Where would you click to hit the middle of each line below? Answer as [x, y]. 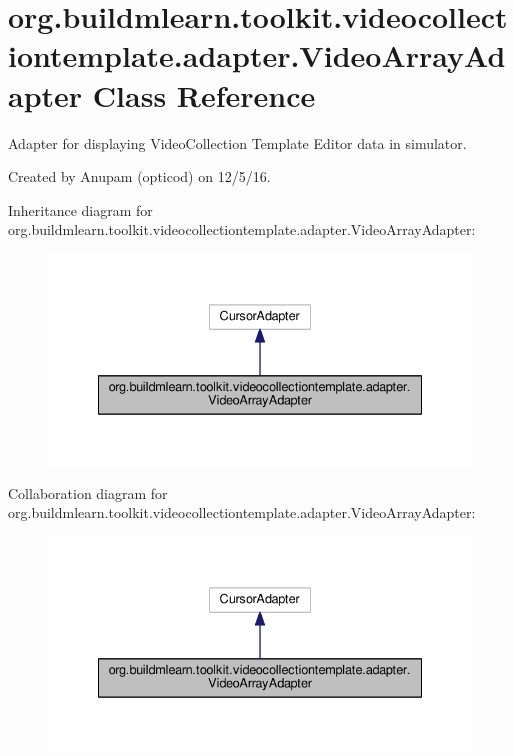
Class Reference [204, 94]
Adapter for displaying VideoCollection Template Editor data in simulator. [237, 142]
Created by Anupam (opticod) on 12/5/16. [139, 176]
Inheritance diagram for [80, 209]
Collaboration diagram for [88, 492]
